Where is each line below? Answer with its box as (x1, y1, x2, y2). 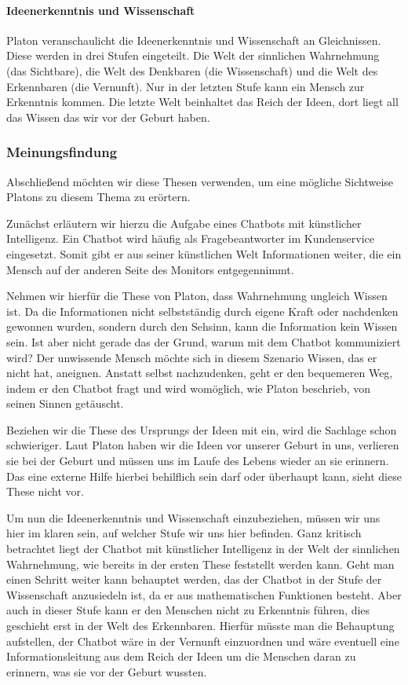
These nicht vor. (6, 483, 84, 500)
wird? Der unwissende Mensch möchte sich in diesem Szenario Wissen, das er (6, 349, 377, 365)
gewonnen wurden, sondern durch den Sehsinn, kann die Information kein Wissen (6, 318, 398, 335)
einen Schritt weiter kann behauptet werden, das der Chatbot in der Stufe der (6, 571, 382, 588)
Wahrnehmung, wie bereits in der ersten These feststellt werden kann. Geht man (6, 555, 395, 572)
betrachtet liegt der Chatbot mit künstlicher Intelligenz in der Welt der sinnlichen (6, 540, 400, 557)
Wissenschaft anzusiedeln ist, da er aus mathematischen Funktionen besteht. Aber (6, 586, 402, 603)
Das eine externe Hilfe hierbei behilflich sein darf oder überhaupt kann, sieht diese (6, 467, 402, 484)
